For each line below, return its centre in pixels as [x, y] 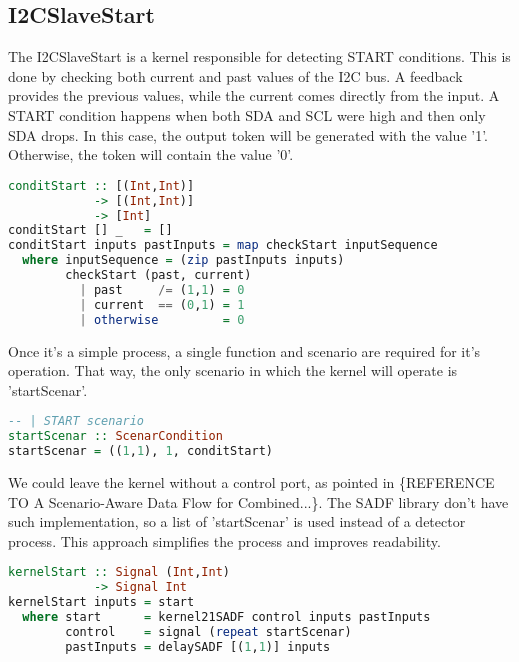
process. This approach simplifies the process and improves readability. [224, 540]
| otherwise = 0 [162, 319]
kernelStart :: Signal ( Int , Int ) [119, 572]
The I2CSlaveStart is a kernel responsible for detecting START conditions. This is [259, 56]
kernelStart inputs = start [101, 602]
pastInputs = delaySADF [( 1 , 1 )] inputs [198, 646]
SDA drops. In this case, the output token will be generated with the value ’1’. [248, 134]
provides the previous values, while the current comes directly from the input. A [254, 95]
